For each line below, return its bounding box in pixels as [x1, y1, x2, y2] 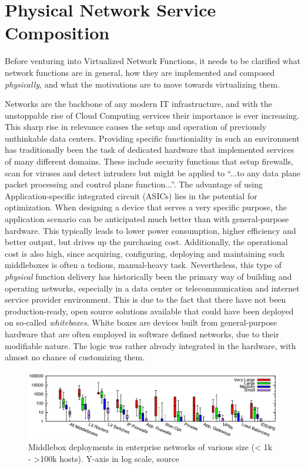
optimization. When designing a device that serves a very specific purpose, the [5, 201, 287, 213]
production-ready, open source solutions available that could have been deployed [5, 304, 294, 317]
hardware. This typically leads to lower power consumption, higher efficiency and [5, 224, 296, 236]
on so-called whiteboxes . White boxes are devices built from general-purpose [5, 316, 277, 329]
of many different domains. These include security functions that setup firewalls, [5, 155, 293, 168]
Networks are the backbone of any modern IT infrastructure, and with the [5, 98, 273, 110]
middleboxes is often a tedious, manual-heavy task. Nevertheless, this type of [5, 259, 282, 271]
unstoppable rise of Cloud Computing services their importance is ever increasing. [5, 109, 300, 121]
